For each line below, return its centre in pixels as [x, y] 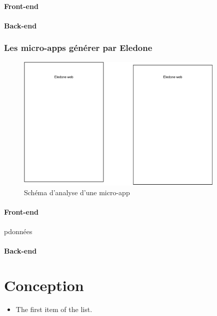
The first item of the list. [54, 309]
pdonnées [18, 231]
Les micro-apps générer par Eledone [78, 48]
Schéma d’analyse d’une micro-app [77, 192]
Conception [44, 285]
